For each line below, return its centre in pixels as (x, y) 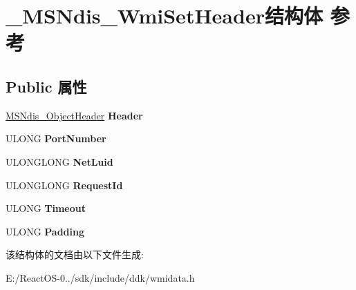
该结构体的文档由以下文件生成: (75, 254)
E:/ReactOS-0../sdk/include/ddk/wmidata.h (100, 277)
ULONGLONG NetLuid (59, 161)
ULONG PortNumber (56, 138)
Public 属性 (46, 86)
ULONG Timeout (46, 208)
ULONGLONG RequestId (64, 185)
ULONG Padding (45, 231)
